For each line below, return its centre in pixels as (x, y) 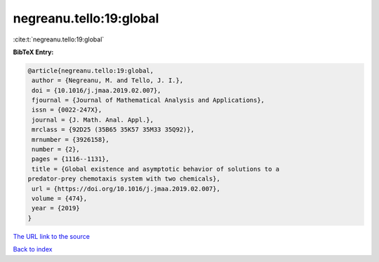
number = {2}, (56, 150)
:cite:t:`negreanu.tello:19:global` (59, 39)
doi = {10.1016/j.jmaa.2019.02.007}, (97, 90)
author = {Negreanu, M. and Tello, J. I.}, (108, 80)
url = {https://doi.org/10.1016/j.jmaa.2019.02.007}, (126, 189)
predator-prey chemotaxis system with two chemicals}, (124, 179)
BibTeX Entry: (33, 52)
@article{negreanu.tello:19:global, (91, 71)
